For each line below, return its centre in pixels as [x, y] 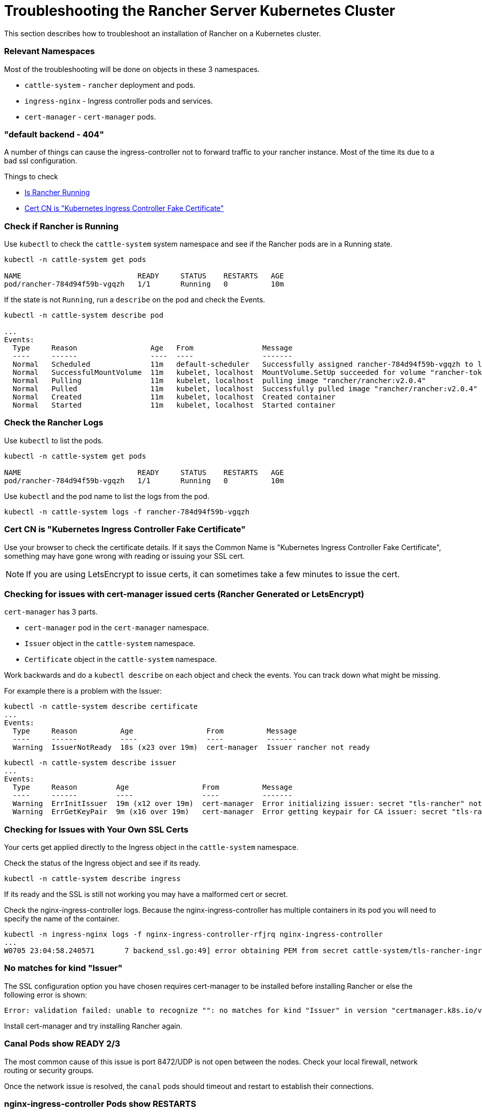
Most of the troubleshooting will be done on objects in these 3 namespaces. [132, 69]
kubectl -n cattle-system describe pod [84, 315]
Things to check [31, 177]
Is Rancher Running [57, 193]
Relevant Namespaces [50, 51]
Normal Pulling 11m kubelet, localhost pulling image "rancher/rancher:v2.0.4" [219, 381]
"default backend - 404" [54, 134]
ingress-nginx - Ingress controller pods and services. [119, 101]
